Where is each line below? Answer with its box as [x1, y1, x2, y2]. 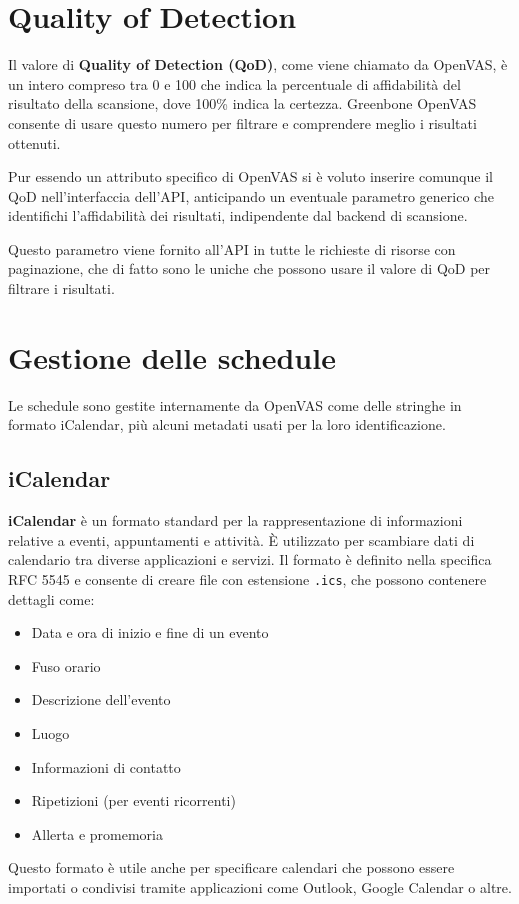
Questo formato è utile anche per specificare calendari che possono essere [8, 857, 455, 878]
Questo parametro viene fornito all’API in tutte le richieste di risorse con [8, 238, 456, 259]
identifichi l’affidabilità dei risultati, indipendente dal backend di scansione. [8, 205, 468, 226]
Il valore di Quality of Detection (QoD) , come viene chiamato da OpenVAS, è [8, 54, 508, 75]
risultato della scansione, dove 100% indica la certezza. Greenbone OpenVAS [8, 93, 477, 114]
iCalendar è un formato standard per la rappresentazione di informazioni [8, 510, 463, 531]
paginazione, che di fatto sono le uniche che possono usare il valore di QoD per [8, 258, 491, 279]
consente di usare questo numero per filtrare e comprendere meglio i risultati [8, 112, 477, 133]
